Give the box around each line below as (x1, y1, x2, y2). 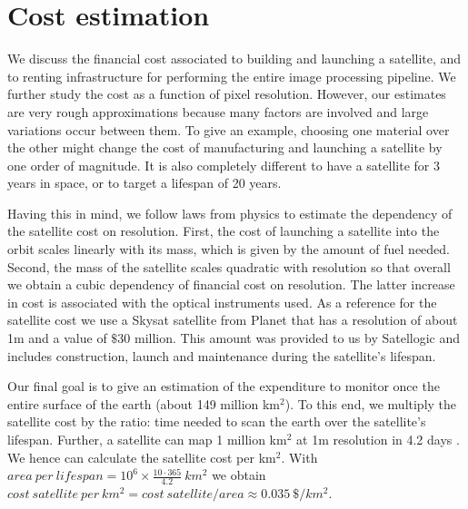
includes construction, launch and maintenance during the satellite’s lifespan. (7, 346, 436, 365)
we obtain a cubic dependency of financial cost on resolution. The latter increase (7, 275, 455, 294)
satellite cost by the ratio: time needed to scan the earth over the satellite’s (7, 412, 426, 431)
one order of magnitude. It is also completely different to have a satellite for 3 (7, 155, 440, 174)
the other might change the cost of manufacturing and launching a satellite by (7, 138, 443, 157)
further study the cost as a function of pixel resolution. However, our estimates (7, 84, 446, 103)
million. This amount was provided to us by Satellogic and (134, 328, 461, 347)
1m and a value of (7, 328, 107, 347)
